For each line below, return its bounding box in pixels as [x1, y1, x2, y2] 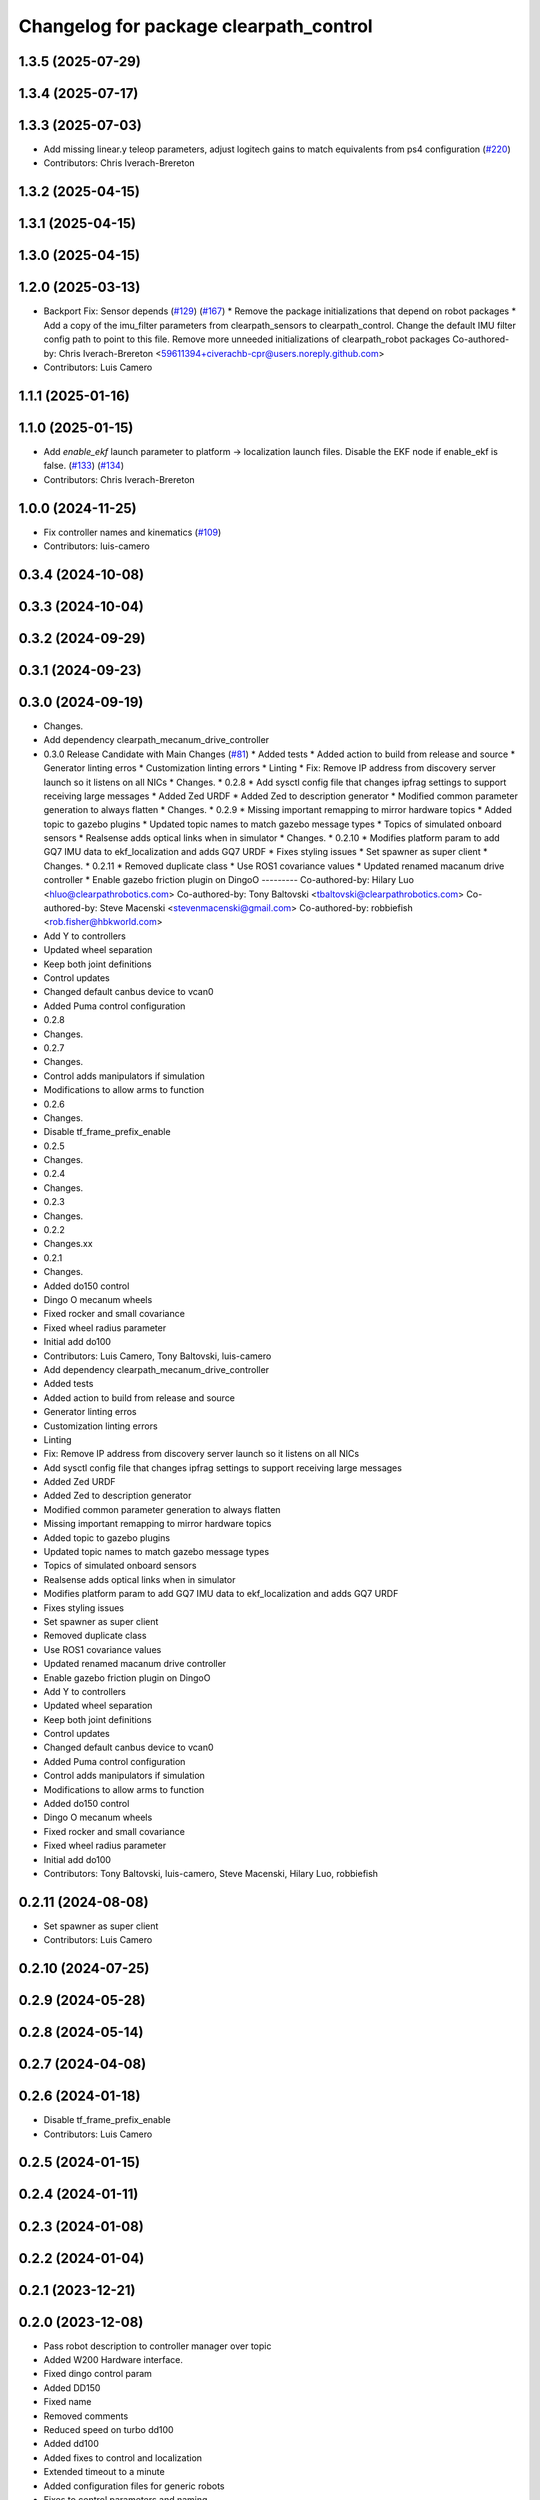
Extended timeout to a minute [43, 2466, 165, 2478]
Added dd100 [43, 2438, 99, 2450]
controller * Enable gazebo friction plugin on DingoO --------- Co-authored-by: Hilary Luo [43, 874, 415, 886]
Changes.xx [43, 1238, 94, 1250]
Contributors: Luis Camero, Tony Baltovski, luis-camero [43, 1350, 272, 1362]
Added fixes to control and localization [43, 2451, 203, 2464]
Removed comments [43, 2410, 129, 2422]
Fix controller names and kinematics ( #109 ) [43, 526, 222, 538]
